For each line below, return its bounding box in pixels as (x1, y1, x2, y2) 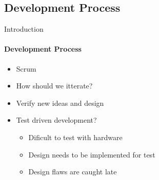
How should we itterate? (16, 80, 93, 91)
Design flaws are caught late (28, 166, 117, 177)
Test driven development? (16, 115, 97, 125)
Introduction (4, 24, 44, 34)
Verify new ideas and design (16, 97, 104, 108)
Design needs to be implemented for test (28, 149, 155, 160)
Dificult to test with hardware (28, 131, 123, 142)
